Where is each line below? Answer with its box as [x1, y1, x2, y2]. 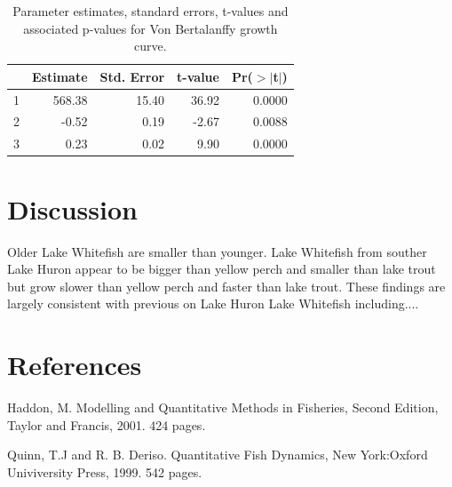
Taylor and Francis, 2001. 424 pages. [7, 415, 206, 434]
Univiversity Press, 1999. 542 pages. [7, 462, 202, 481]
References [7, 347, 142, 383]
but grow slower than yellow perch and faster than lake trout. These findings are [7, 276, 446, 295]
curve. [134, 36, 167, 55]
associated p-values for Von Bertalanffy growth [23, 19, 278, 37]
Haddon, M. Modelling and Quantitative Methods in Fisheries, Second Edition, [7, 398, 439, 417]
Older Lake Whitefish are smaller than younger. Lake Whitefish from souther [7, 242, 427, 260]
